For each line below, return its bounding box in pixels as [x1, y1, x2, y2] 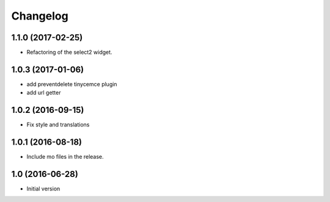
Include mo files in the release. [26, 153, 104, 161]
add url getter [26, 89, 61, 96]
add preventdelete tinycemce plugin [26, 80, 117, 88]
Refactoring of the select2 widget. [26, 49, 112, 56]
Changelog [11, 9, 68, 23]
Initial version [26, 185, 61, 192]
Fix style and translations [26, 121, 90, 128]
